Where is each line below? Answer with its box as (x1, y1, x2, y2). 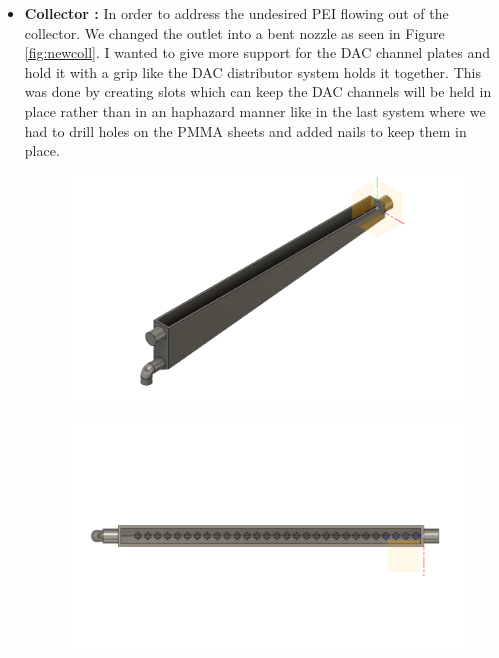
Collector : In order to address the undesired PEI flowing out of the (24, 3, 449, 23)
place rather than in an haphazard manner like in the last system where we (24, 100, 486, 121)
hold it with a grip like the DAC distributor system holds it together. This (24, 61, 481, 82)
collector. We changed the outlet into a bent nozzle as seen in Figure (24, 22, 445, 43)
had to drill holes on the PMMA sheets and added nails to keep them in (24, 120, 467, 141)
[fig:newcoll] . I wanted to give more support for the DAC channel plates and (24, 42, 490, 63)
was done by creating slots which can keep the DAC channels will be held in (24, 81, 492, 102)
